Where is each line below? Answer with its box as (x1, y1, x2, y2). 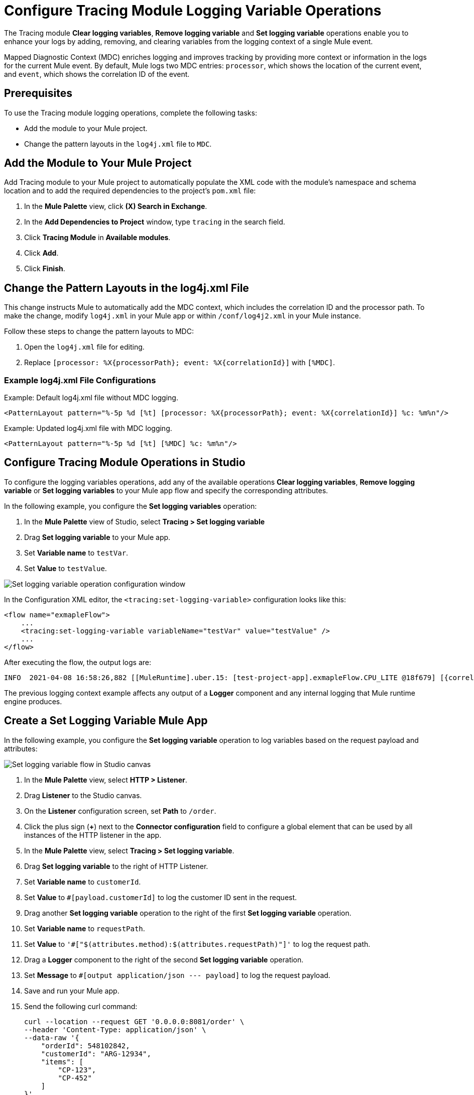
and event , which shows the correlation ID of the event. (4, 69, 190, 78)
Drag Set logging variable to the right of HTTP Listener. (24, 861, 208, 870)
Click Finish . (24, 264, 65, 273)
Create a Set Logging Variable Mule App (4, 714, 208, 727)
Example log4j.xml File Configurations (4, 375, 156, 385)
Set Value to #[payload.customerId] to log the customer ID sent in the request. (24, 893, 297, 902)
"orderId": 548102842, (41, 1041, 130, 1050)
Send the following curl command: (24, 1002, 138, 1011)
